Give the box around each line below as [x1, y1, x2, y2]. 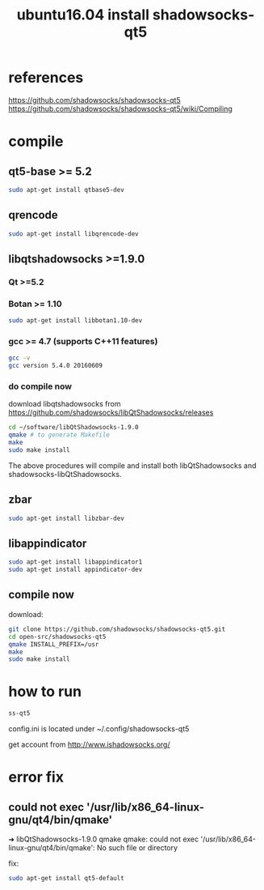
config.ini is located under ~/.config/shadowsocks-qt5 [8, 724, 190, 734]
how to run [8, 683, 82, 701]
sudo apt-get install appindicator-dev [8, 565, 143, 574]
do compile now [8, 381, 73, 392]
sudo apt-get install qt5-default [8, 875, 125, 883]
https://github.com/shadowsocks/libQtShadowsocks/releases [8, 407, 214, 418]
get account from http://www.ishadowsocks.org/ [8, 739, 170, 750]
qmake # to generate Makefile [8, 431, 111, 439]
